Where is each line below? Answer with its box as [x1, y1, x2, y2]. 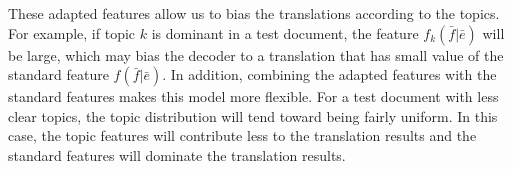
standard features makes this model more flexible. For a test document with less [8, 86, 499, 107]
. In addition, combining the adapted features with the [162, 64, 497, 85]
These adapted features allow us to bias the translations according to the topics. [8, 3, 500, 23]
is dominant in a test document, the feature [151, 22, 419, 43]
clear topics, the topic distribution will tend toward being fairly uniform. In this [8, 105, 498, 126]
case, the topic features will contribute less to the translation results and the [8, 125, 477, 146]
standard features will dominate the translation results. [8, 144, 346, 165]
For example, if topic [8, 22, 136, 43]
